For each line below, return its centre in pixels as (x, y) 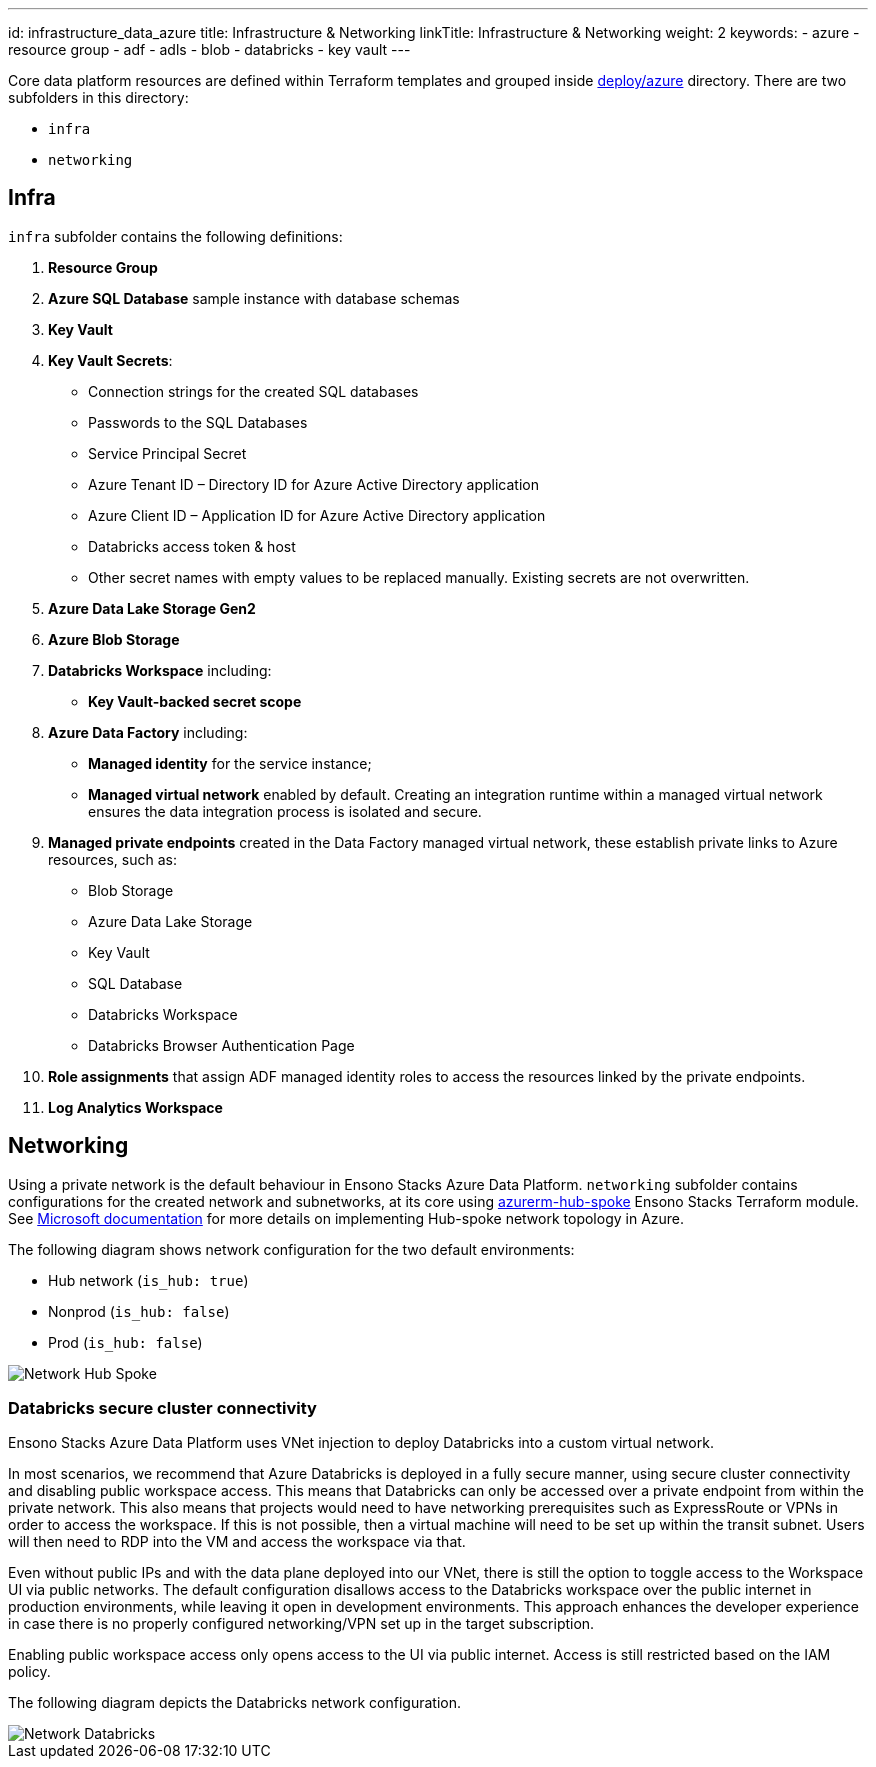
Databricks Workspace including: (160, 670)
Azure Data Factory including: (148, 732)
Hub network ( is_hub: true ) (148, 1280)
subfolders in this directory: (98, 97)
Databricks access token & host (192, 546)
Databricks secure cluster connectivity (162, 1408)
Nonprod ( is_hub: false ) (139, 1311)
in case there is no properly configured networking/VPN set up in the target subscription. (301, 1624)
